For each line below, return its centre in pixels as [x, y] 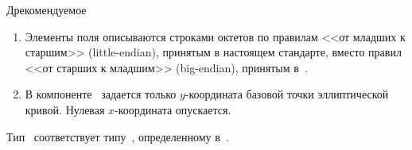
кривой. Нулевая [65, 109]
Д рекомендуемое [47, 10]
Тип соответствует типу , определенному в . [118, 136]
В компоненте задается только [101, 94]
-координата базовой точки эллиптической [287, 94]
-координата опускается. [173, 109]
